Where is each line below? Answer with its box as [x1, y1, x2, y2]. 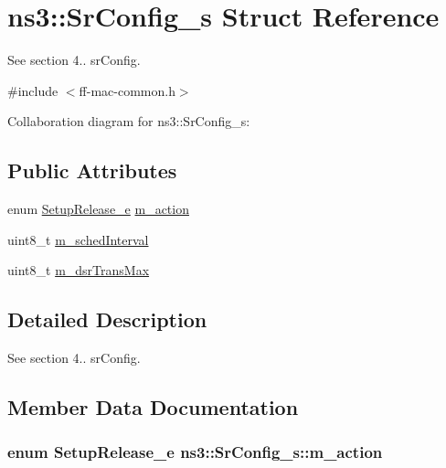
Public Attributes [7, 156, 177, 185]
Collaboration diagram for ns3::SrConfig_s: [7, 112, 250, 131]
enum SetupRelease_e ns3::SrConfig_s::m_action [7, 441, 383, 463]
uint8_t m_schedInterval [7, 229, 149, 249]
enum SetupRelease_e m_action [7, 199, 189, 218]
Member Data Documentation [7, 393, 299, 421]
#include [7, 80, 58, 100]
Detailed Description [7, 305, 207, 334]
